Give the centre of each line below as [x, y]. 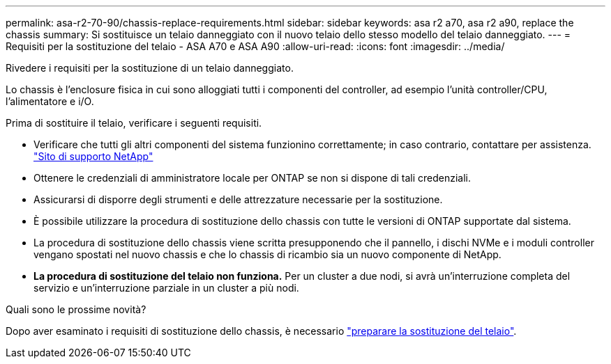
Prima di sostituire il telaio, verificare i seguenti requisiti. [134, 123]
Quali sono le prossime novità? [76, 309]
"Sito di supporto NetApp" [93, 156]
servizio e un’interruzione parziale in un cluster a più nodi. [166, 288]
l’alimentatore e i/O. [50, 101]
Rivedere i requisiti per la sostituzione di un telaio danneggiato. [150, 68]
